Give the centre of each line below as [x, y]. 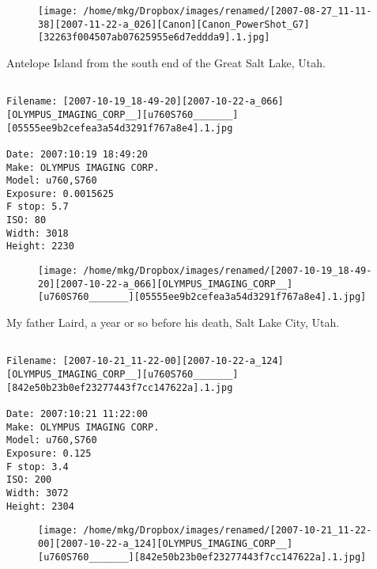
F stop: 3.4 [38, 467]
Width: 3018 [38, 233]
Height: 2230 [40, 247]
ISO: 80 [26, 220]
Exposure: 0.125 [49, 453]
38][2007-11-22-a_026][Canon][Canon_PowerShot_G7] [174, 24]
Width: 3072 [38, 493]
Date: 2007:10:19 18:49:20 [77, 154]
